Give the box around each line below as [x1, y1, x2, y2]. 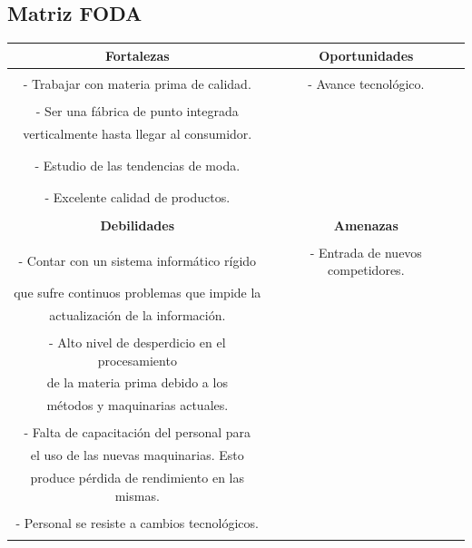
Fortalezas [104, 45, 170, 64]
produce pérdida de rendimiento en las [30, 468, 245, 487]
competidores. [328, 260, 405, 279]
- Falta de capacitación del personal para [24, 423, 251, 442]
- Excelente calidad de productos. [44, 188, 231, 207]
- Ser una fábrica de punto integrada [35, 101, 239, 120]
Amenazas [333, 215, 398, 234]
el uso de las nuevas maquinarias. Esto [30, 445, 244, 465]
